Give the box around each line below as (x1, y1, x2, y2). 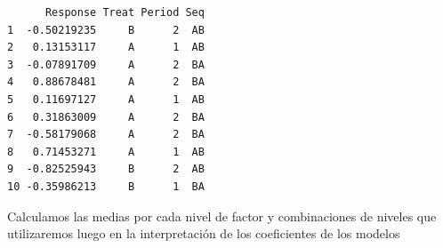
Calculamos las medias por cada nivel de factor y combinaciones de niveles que (7, 206, 437, 225)
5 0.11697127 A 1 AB (7, 92, 205, 106)
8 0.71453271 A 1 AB (7, 145, 205, 158)
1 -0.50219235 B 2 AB (7, 23, 205, 36)
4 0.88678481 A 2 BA (7, 76, 205, 89)
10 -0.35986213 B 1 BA (7, 180, 205, 193)
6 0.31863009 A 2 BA (7, 110, 205, 124)
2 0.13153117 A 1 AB (7, 41, 205, 54)
